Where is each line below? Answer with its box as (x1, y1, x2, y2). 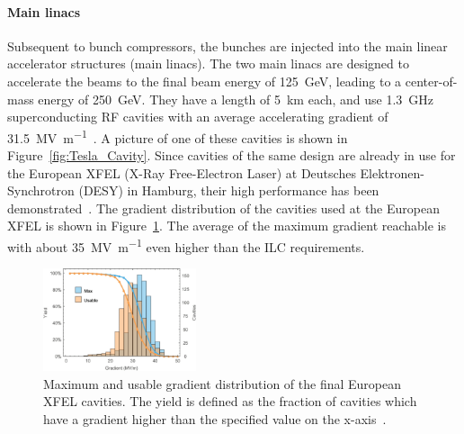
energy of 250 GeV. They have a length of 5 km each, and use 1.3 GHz (38, 89, 434, 108)
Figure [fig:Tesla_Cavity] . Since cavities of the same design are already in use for (7, 146, 456, 165)
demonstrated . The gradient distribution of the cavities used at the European (7, 198, 440, 217)
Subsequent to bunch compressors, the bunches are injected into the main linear (7, 36, 448, 55)
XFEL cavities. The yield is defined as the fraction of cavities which (43, 392, 417, 411)
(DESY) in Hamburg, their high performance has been (78, 181, 379, 200)
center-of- (405, 71, 458, 90)
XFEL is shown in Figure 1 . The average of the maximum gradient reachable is (7, 216, 447, 235)
